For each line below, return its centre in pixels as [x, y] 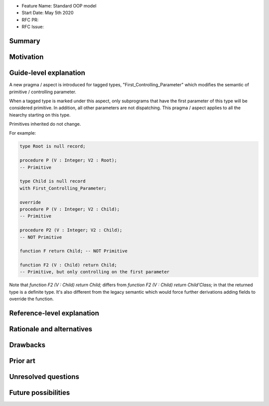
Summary [25, 41]
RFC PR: [30, 19]
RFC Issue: [33, 27]
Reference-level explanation [54, 313]
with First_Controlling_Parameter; [63, 188]
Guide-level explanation [47, 73]
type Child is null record [53, 181]
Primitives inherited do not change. [45, 124]
